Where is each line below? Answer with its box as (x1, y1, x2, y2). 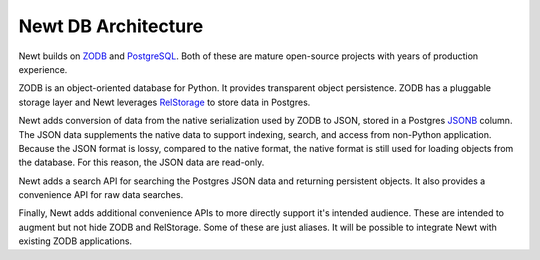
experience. (18, 63, 68, 75)
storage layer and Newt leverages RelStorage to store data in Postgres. (18, 96, 311, 108)
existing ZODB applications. (18, 235, 133, 247)
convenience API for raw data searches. (18, 189, 184, 201)
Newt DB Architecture (18, 15, 204, 37)
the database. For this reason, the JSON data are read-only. (18, 156, 265, 169)
